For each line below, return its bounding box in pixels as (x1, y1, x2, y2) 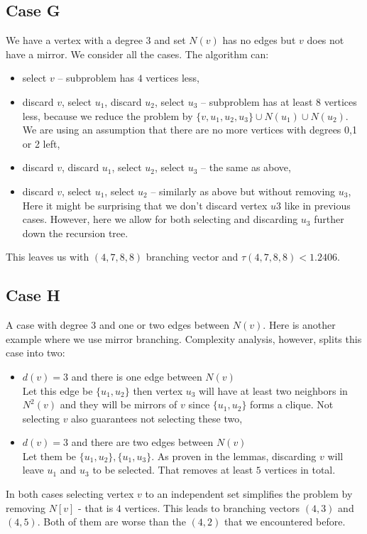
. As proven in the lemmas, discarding (151, 448, 317, 463)
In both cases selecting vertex (6, 486, 134, 501)
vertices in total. (264, 462, 336, 477)
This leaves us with (6, 249, 89, 264)
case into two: (6, 345, 65, 360)
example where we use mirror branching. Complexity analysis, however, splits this (6, 331, 362, 346)
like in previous (284, 197, 351, 212)
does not (307, 33, 344, 48)
